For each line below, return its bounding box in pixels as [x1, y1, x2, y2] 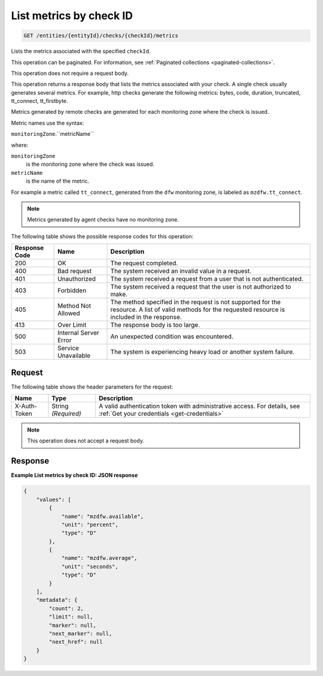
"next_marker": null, [48, 630, 112, 637]
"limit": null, [48, 614, 94, 620]
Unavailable [57, 351, 91, 360]
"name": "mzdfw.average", [61, 554, 138, 562]
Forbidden [57, 286, 87, 295]
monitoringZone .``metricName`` [11, 131, 94, 138]
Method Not [57, 302, 92, 310]
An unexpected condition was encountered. [110, 332, 234, 341]
